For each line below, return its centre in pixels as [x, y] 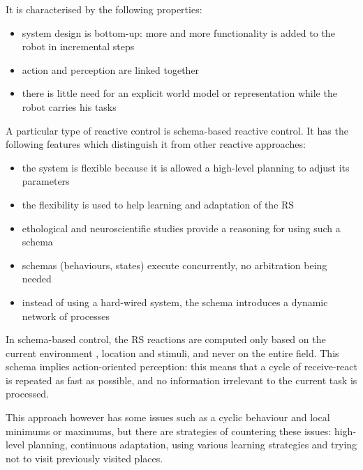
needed [37, 279]
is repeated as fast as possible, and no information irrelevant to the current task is [181, 380]
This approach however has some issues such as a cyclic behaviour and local [168, 417]
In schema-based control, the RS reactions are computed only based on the [166, 339]
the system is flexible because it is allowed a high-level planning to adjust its [186, 167]
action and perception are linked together [111, 69]
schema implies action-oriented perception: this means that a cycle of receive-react [181, 366]
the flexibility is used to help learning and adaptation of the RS [158, 204]
